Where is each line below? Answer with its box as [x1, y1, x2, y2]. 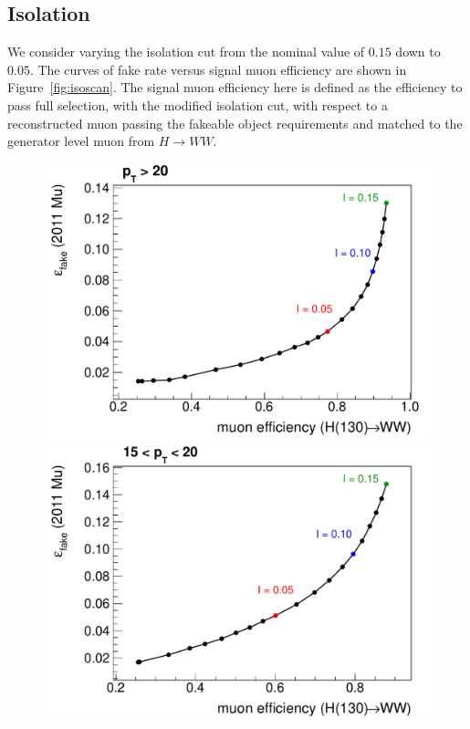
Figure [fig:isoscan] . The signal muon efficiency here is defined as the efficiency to [7, 78, 463, 97]
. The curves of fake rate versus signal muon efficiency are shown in [29, 59, 407, 78]
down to [395, 42, 441, 61]
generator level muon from [7, 131, 155, 151]
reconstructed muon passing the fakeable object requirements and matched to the [7, 113, 463, 132]
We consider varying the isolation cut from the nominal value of [7, 42, 365, 61]
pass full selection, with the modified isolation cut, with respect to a [7, 95, 388, 114]
